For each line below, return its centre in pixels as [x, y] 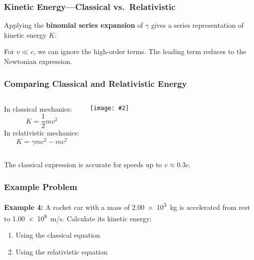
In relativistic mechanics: [42, 133]
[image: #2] [109, 108]
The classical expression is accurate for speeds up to [83, 164]
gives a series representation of [197, 25]
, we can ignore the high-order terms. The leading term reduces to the [140, 51]
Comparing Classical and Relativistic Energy [95, 83]
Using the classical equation [58, 235]
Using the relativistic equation [62, 252]
